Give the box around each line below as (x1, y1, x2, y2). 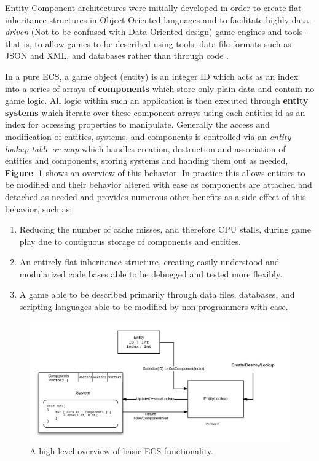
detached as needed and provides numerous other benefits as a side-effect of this (5, 190, 306, 203)
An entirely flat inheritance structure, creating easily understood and (19, 255, 280, 268)
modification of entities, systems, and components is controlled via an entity (5, 130, 291, 142)
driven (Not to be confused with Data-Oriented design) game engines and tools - (5, 25, 309, 38)
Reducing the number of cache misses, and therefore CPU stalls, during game (19, 223, 311, 236)
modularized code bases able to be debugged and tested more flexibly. (19, 267, 283, 280)
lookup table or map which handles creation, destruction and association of (5, 142, 286, 155)
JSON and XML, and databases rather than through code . (5, 49, 229, 62)
